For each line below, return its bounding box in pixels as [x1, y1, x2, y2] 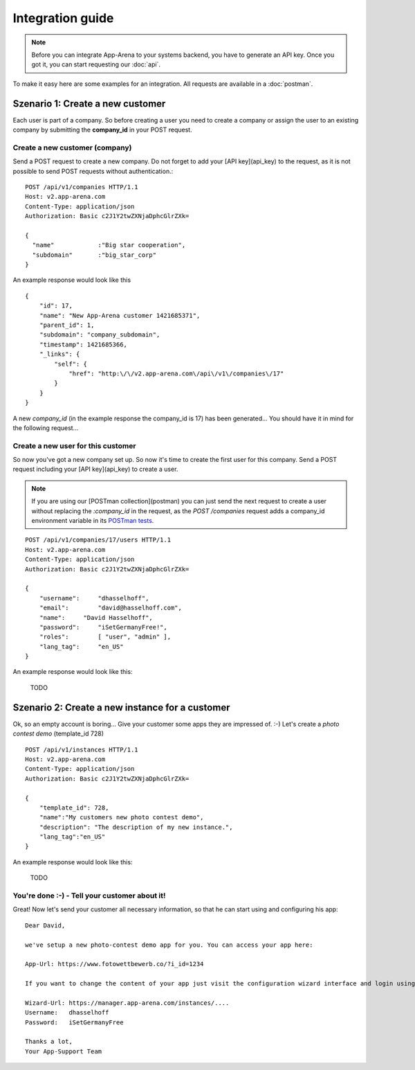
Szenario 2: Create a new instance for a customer [12, 702, 230, 713]
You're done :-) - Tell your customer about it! [12, 891, 166, 900]
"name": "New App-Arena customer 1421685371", [39, 312, 201, 319]
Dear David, [25, 921, 66, 929]
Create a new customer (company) [12, 143, 132, 152]
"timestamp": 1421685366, [39, 340, 128, 348]
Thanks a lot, [25, 1037, 73, 1046]
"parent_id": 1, [39, 321, 95, 329]
